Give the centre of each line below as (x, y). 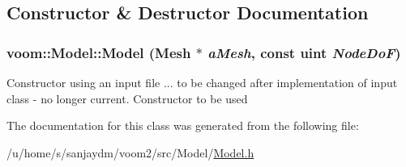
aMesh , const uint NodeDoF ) (304, 52)
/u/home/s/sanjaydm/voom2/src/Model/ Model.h (130, 152)
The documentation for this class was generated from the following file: (183, 125)
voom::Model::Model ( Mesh (99, 52)
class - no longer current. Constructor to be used (127, 98)
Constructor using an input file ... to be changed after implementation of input (202, 82)
